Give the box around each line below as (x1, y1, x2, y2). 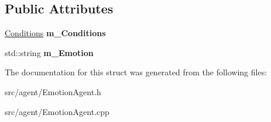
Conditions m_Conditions (5, 27, 106, 39)
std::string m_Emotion (5, 46, 94, 58)
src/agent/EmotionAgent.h (5, 85, 101, 97)
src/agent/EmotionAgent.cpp (5, 105, 109, 117)
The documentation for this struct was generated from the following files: (5, 66, 267, 78)
